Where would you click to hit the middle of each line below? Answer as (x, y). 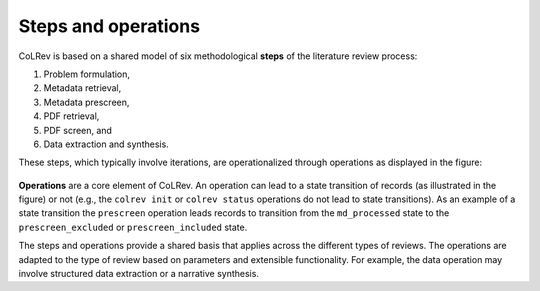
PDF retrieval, (71, 116)
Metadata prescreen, (86, 102)
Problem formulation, (86, 74)
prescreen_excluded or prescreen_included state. (133, 227)
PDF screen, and (77, 130)
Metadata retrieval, (82, 88)
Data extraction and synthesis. (106, 144)
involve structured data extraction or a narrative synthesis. (139, 274)
